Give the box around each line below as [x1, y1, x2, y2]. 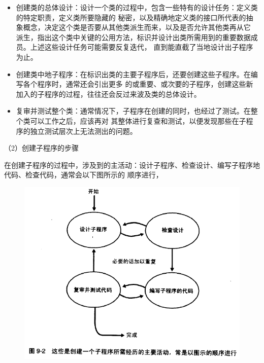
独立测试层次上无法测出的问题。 [30, 125, 137, 136]
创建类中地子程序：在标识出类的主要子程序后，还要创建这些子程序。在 [16, 68, 251, 79]
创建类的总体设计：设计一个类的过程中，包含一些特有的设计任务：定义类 [16, 2, 258, 12]
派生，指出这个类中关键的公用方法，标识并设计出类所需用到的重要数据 [16, 31, 251, 42]
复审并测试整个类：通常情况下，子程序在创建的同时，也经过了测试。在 [16, 105, 251, 116]
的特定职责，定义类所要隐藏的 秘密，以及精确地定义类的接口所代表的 [16, 12, 246, 22]
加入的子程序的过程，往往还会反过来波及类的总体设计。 [16, 88, 201, 99]
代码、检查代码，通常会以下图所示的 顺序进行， [4, 169, 163, 180]
